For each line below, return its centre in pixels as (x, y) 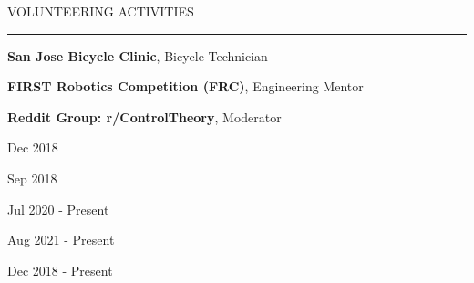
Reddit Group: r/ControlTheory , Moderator (144, 116)
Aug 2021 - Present (61, 240)
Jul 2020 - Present (58, 209)
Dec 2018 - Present (60, 270)
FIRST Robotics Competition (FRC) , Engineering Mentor (185, 86)
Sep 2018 (32, 178)
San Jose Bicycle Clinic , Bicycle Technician (138, 55)
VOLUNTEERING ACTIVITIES (101, 11)
